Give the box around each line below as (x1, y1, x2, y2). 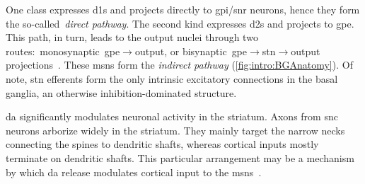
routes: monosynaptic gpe (6, 43, 120, 58)
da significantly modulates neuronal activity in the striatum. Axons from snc (6, 109, 338, 124)
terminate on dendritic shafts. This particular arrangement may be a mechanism (6, 150, 354, 165)
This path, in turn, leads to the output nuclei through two (6, 30, 258, 45)
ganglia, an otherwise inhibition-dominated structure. (6, 85, 237, 100)
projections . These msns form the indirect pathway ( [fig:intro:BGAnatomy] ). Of (6, 57, 353, 72)
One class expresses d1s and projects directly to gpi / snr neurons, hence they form (6, 2, 360, 16)
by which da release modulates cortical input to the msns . (6, 164, 262, 179)
